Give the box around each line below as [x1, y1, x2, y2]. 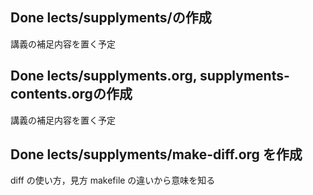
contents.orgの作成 [10, 86, 133, 103]
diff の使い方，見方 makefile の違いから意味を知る [10, 174, 216, 187]
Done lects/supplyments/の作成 [10, 9, 212, 27]
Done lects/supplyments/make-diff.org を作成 [10, 146, 303, 163]
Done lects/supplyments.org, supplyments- [10, 68, 290, 85]
